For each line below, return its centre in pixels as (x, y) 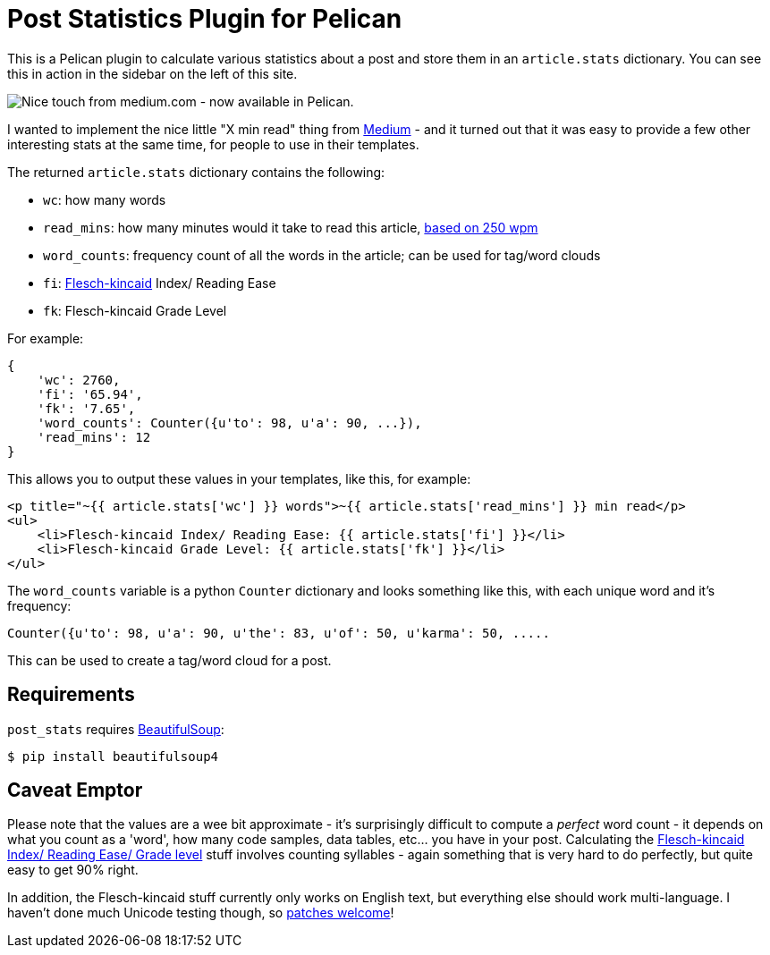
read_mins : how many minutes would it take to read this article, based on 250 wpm (291, 227)
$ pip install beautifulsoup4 (113, 756)
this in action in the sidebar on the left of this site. (152, 73)
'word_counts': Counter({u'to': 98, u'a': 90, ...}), (229, 423)
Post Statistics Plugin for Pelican (205, 19)
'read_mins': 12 (94, 437)
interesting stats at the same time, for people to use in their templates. (213, 144)
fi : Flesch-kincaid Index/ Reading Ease (160, 283)
